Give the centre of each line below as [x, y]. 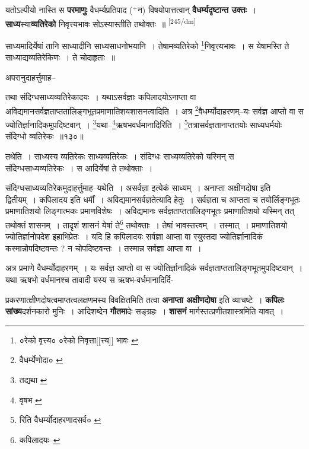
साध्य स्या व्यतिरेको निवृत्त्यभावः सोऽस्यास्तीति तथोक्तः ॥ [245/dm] [101, 23]
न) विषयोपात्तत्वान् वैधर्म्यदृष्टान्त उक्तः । [197, 9]
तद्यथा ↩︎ [33, 379]
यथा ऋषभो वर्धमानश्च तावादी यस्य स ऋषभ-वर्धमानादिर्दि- [90, 279]
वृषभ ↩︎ [31, 399]
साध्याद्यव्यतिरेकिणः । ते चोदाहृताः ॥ [60, 57]
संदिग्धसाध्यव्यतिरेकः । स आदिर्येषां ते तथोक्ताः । [79, 168]
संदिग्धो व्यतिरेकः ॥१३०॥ [44, 136]
